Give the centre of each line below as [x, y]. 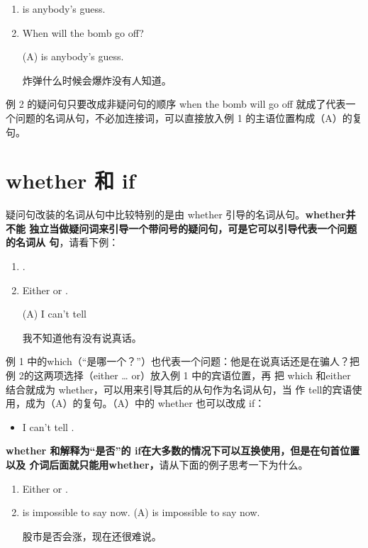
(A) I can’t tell [55, 314]
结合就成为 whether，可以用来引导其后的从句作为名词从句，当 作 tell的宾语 [179, 389]
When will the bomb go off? [83, 32]
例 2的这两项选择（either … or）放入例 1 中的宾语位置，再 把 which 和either [178, 375]
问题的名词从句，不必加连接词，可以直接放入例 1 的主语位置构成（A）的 [184, 117]
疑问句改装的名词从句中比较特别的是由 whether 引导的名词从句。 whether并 [181, 214]
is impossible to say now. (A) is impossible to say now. [141, 512]
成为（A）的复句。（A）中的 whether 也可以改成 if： [145, 403]
